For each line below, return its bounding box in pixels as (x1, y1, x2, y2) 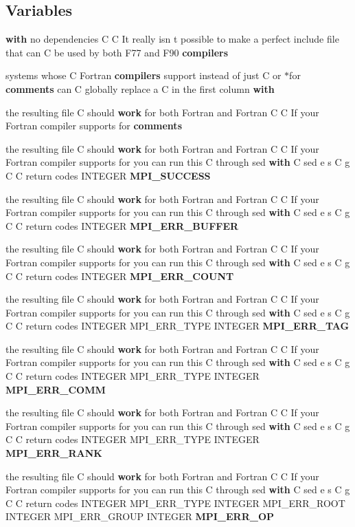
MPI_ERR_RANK (5, 446, 102, 460)
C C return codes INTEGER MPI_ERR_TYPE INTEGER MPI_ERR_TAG (5, 319, 350, 333)
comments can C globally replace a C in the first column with (5, 81, 275, 96)
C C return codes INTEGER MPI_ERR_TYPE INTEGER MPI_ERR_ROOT (5, 495, 345, 510)
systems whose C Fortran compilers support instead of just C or (5, 68, 282, 83)
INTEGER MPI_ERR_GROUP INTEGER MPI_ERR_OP (5, 509, 275, 524)
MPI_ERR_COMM (5, 382, 106, 396)
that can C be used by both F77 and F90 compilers (5, 45, 229, 59)
